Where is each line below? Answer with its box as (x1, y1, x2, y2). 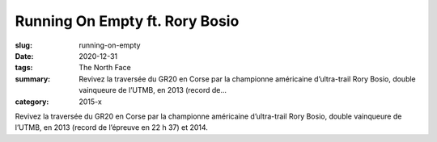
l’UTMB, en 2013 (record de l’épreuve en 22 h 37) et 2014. (15, 123, 208, 132)
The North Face (78, 63, 131, 73)
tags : (15, 63, 33, 73)
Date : (15, 51, 34, 61)
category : (15, 97, 49, 106)
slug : (15, 40, 32, 50)
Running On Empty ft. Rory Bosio (15, 12, 240, 30)
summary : (15, 73, 51, 84)
